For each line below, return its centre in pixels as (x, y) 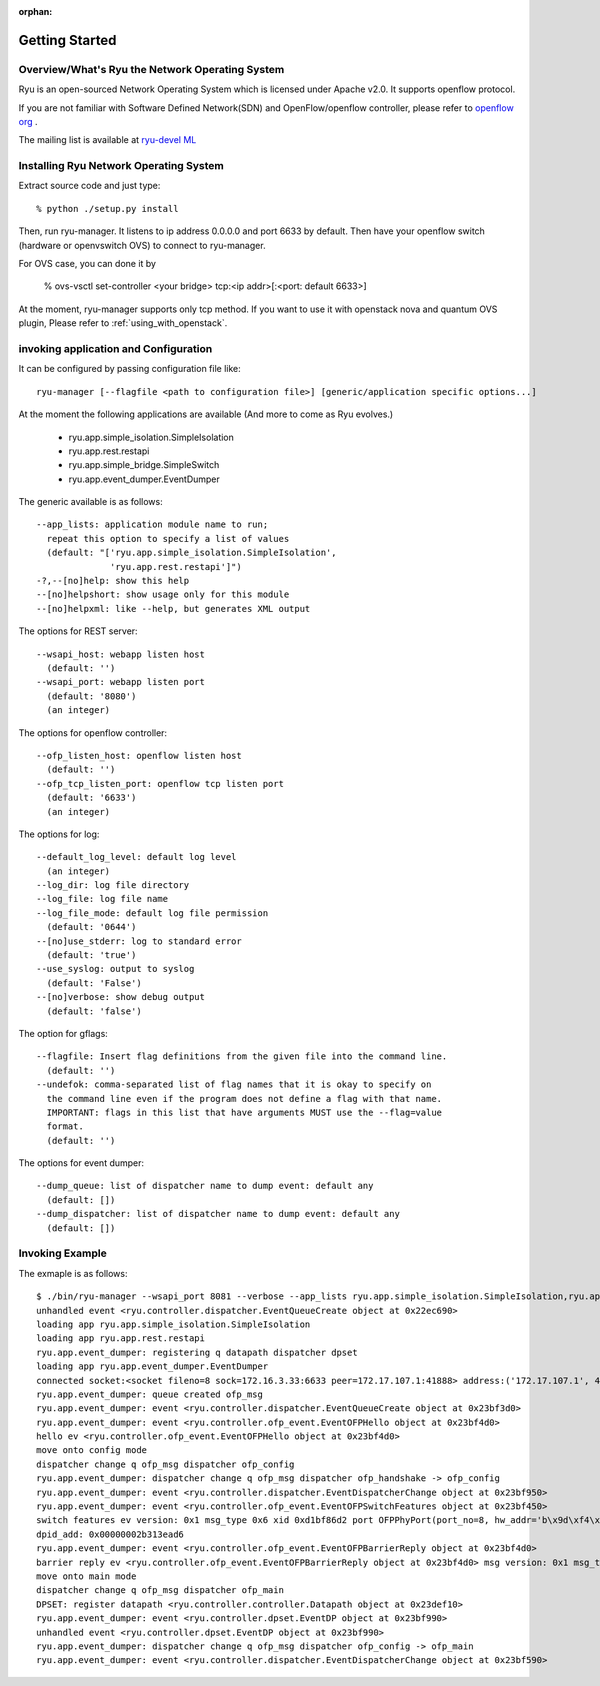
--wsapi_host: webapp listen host (120, 654)
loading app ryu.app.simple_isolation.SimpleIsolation (173, 1324)
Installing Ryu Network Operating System (121, 166)
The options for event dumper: (81, 1163)
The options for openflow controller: (93, 732)
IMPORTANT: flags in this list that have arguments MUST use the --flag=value (244, 1112)
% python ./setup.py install (107, 208)
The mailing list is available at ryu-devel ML (107, 140)
